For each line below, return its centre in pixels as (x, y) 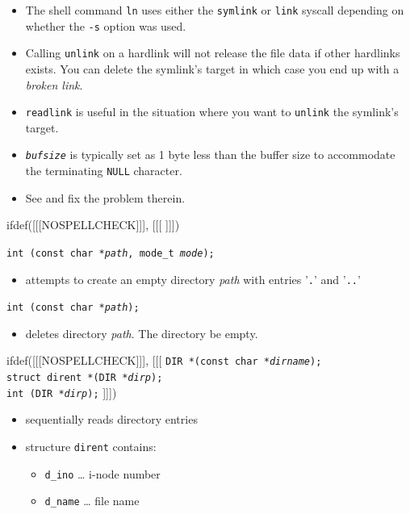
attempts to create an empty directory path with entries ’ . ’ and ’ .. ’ (193, 279)
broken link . (54, 84)
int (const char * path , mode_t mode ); (111, 253)
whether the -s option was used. (106, 25)
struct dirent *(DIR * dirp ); (85, 378)
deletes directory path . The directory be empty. (142, 333)
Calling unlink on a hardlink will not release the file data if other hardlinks (213, 53)
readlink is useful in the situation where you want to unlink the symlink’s (212, 112)
